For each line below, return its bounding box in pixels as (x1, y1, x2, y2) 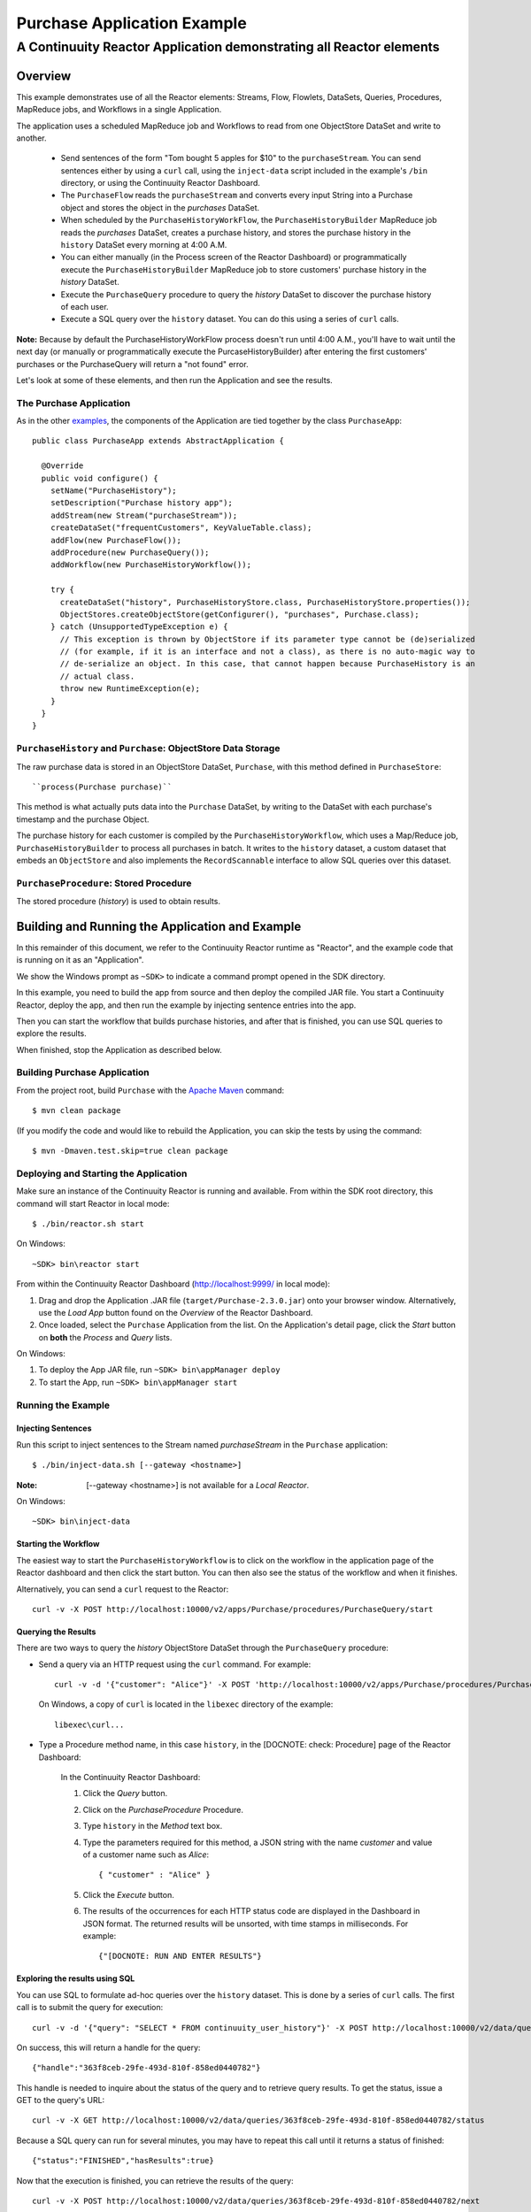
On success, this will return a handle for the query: (16, 2042, 201, 2053)
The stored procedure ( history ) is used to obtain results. (16, 896, 221, 907)
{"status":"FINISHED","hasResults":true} (32, 2155, 214, 2166)
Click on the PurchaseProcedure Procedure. (82, 1804, 243, 1815)
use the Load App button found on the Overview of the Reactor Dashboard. (38, 1307, 313, 1317)
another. (16, 133, 47, 143)
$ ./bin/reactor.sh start (32, 1218, 145, 1229)
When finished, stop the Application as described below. (16, 1044, 222, 1055)
